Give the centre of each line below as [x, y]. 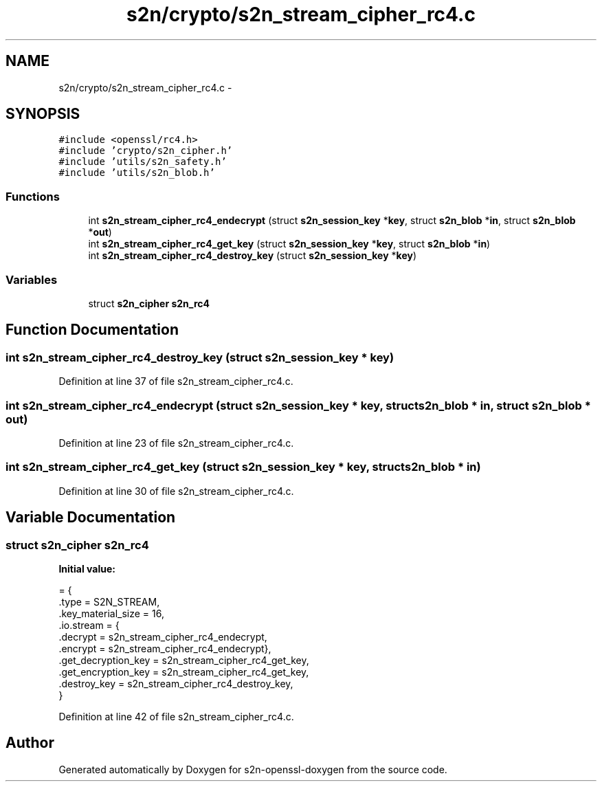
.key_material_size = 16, [112, 613]
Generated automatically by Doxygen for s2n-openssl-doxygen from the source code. [253, 769]
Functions [33, 196]
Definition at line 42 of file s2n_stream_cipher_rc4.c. [176, 716]
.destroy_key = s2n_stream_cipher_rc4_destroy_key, [176, 683]
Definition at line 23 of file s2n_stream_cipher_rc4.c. [176, 443]
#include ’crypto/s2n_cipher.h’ [146, 151]
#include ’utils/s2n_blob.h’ [137, 173]
